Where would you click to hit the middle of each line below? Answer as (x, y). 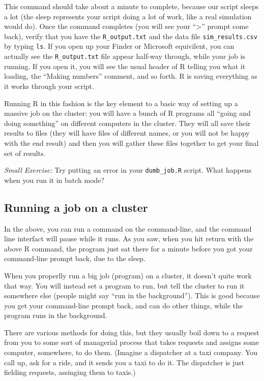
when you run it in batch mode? (54, 180)
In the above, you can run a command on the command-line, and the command (128, 228)
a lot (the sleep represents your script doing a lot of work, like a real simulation (128, 16)
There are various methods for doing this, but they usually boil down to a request (132, 332)
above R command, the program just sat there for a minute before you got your (128, 248)
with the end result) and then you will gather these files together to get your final (131, 142)
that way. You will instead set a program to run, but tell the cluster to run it (124, 285)
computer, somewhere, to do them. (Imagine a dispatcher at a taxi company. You (131, 352)
